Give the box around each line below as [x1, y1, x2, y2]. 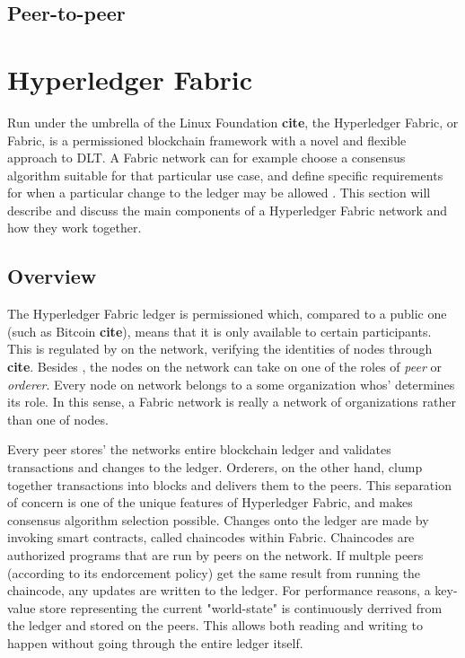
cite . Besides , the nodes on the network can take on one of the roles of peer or [7, 357, 442, 376]
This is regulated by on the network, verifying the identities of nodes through [7, 339, 433, 358]
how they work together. [7, 218, 142, 237]
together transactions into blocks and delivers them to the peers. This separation [7, 475, 452, 494]
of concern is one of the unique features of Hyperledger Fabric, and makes [7, 493, 413, 512]
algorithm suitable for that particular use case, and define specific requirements [7, 165, 443, 184]
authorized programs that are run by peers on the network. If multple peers [7, 545, 424, 564]
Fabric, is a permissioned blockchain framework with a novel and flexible [7, 130, 407, 149]
